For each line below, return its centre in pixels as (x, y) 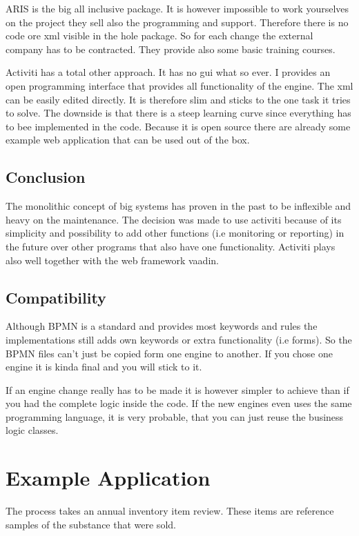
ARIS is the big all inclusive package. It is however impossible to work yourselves (177, 8)
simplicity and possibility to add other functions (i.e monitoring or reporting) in (175, 233)
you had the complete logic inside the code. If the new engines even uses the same (179, 403)
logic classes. (32, 430)
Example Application (108, 478)
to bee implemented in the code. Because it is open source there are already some (178, 126)
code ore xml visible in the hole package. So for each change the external (159, 36)
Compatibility (56, 297)
